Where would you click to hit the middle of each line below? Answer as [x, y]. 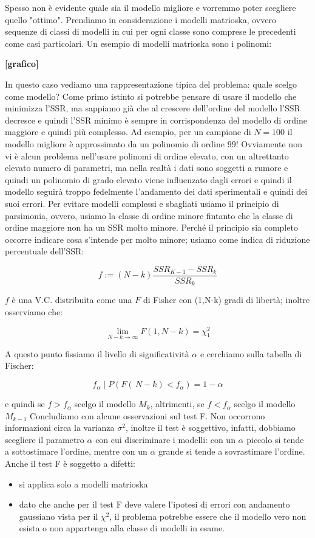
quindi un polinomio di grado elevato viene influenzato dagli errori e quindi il [148, 179]
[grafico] [22, 64]
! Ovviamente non [269, 143]
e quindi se [25, 404]
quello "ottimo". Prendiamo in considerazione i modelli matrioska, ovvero [141, 19]
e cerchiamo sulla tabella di [251, 353]
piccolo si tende [275, 439]
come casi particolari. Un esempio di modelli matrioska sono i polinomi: [138, 43]
